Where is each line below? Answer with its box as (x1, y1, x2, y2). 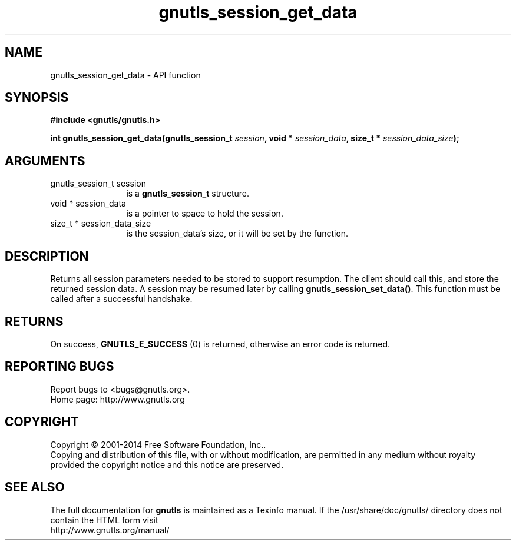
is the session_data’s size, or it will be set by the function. (126, 228, 349, 239)
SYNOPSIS (5, 90, 69, 105)
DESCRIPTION (5, 248, 89, 264)
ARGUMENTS (5, 153, 85, 168)
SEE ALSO (5, 480, 65, 495)
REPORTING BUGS (5, 359, 114, 374)
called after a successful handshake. (50, 294, 193, 304)
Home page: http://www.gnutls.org (50, 394, 185, 404)
